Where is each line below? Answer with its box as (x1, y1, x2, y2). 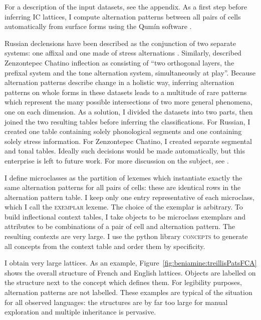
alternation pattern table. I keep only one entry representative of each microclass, (5, 191, 254, 202)
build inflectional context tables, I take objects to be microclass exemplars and (5, 211, 246, 221)
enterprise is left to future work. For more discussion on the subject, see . (5, 155, 229, 165)
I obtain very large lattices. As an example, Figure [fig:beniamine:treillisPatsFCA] (5, 257, 257, 268)
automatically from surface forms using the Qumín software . (5, 21, 192, 31)
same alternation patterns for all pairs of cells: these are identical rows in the (5, 182, 241, 192)
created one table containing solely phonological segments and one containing (5, 126, 242, 136)
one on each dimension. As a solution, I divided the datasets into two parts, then (5, 106, 253, 116)
